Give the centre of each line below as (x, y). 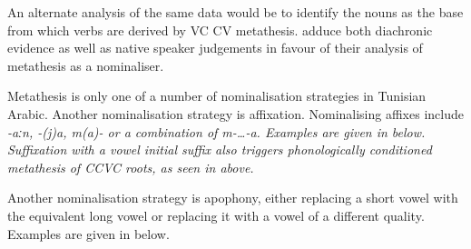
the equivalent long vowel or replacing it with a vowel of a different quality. (216, 215)
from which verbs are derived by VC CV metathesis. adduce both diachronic (220, 30)
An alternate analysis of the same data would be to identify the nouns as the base (235, 12)
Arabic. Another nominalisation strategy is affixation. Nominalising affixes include (235, 113)
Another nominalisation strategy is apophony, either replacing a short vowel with (233, 198)
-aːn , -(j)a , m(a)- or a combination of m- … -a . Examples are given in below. (216, 131)
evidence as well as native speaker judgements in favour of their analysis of (215, 48)
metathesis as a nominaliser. (86, 65)
